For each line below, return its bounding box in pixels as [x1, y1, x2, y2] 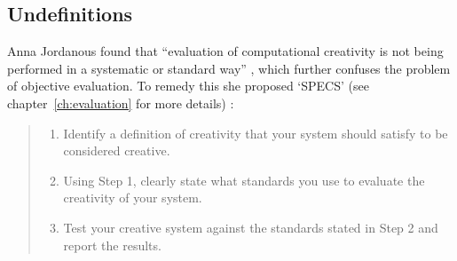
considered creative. [63, 141, 170, 160]
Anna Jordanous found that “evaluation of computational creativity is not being [7, 42, 444, 60]
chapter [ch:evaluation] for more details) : [7, 93, 234, 112]
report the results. [63, 235, 162, 254]
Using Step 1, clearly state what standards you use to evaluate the [63, 170, 425, 189]
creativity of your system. [63, 188, 202, 207]
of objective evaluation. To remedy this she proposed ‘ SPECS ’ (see [7, 76, 369, 95]
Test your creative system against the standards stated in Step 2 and [63, 217, 438, 236]
